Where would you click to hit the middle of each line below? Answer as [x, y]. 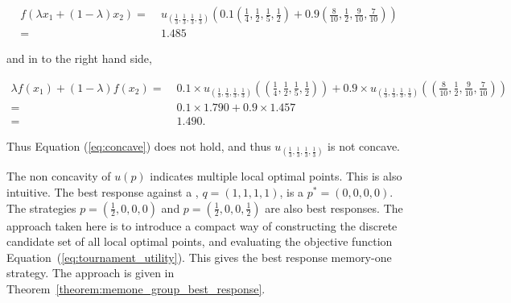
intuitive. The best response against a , [103, 191]
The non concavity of [59, 176]
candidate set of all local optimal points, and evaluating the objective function [200, 241]
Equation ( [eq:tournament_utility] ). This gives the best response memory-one [199, 257]
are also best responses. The [334, 208]
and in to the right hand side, [79, 58]
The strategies [41, 208]
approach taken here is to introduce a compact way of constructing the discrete [202, 225]
